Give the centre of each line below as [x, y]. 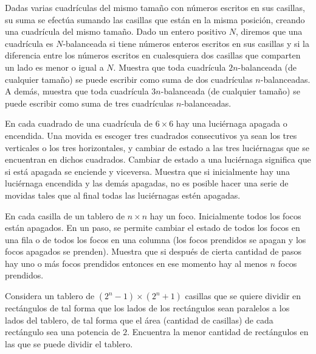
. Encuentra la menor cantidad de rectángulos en [218, 332]
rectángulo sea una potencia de [63, 332]
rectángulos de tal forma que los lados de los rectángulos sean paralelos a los [147, 308]
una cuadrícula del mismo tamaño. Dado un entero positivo [116, 31]
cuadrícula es [29, 43]
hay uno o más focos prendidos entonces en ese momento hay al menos [136, 263]
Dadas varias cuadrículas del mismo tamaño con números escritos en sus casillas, [155, 7]
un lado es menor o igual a [54, 67]
